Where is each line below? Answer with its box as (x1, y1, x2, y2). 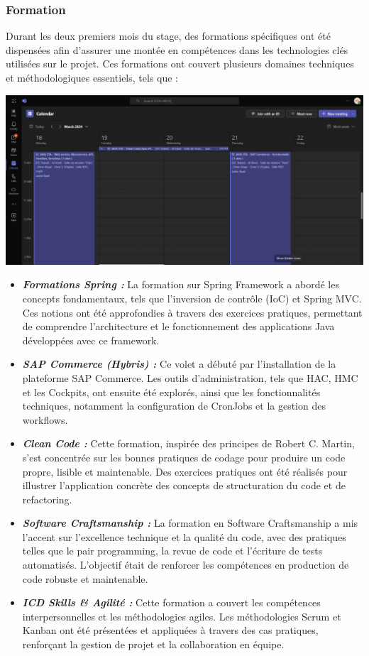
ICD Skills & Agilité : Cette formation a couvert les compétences (22, 595, 321, 610)
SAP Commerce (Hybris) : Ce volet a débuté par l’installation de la (22, 356, 336, 371)
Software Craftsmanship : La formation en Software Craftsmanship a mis (22, 515, 358, 530)
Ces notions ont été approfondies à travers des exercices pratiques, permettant (22, 305, 363, 319)
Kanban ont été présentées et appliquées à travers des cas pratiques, (22, 623, 319, 638)
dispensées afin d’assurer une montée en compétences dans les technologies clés (6, 42, 348, 57)
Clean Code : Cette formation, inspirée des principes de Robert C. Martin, (22, 436, 355, 451)
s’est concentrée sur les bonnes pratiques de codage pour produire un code (22, 449, 346, 464)
